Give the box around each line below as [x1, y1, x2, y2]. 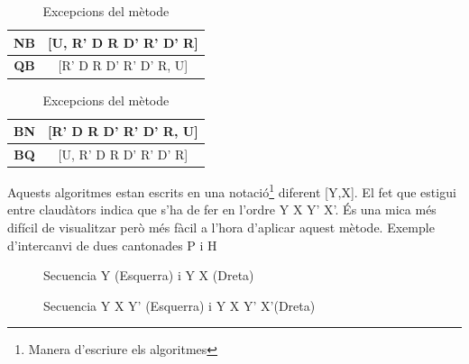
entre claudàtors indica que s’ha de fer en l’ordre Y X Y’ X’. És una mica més [7, 200, 437, 219]
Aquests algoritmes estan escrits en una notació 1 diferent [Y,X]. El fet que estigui [7, 180, 456, 201]
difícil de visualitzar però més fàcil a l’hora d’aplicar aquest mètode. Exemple [7, 217, 435, 236]
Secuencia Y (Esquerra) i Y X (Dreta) [43, 266, 254, 285]
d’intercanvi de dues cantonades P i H [7, 235, 217, 254]
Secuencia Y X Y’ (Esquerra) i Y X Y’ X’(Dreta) [43, 296, 316, 314]
